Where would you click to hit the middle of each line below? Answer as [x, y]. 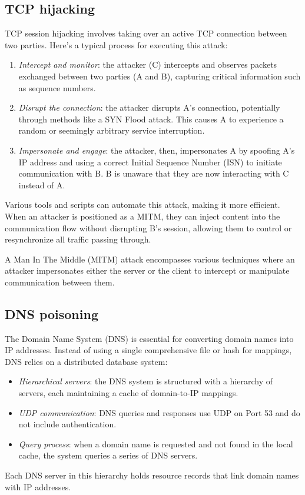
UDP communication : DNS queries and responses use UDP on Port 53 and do [159, 412]
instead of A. [42, 185]
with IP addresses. [38, 486]
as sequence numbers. [57, 87]
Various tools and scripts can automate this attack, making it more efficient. [142, 205]
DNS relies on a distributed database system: [86, 361]
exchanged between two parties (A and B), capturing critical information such [160, 76]
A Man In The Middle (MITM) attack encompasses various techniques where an [150, 259]
